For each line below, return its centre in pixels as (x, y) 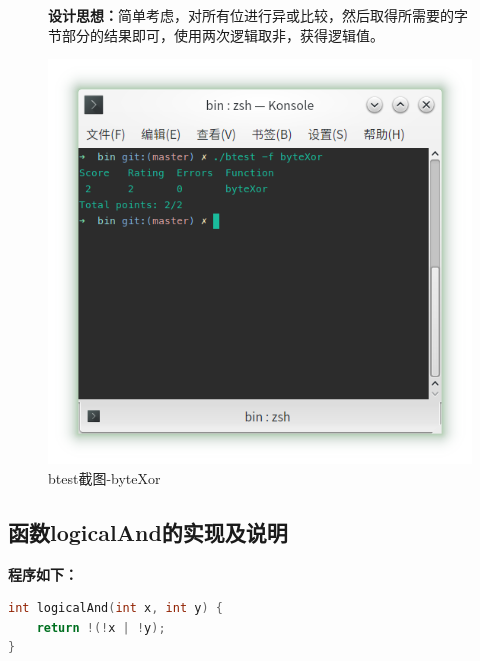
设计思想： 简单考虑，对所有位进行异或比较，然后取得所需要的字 (258, 15)
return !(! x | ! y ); (101, 627)
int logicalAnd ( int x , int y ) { (115, 608)
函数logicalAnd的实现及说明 (148, 531)
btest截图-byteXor (104, 477)
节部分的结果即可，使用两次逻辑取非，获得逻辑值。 (216, 34)
